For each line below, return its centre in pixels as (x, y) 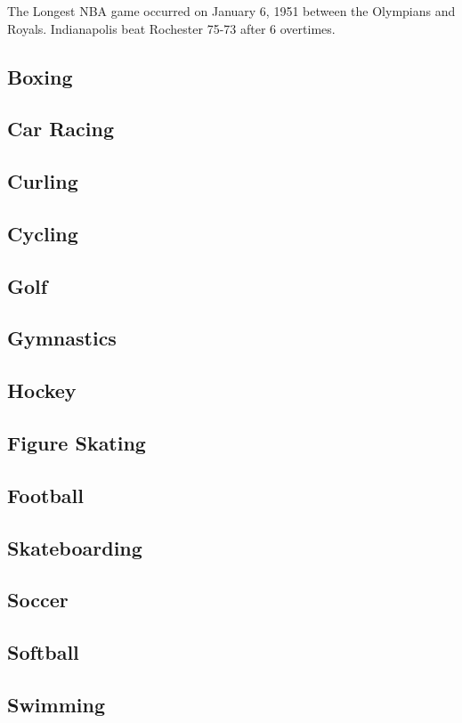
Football (45, 495)
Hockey (42, 390)
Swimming (56, 704)
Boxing (40, 76)
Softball (43, 652)
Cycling (43, 233)
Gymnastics (62, 338)
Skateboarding (75, 547)
